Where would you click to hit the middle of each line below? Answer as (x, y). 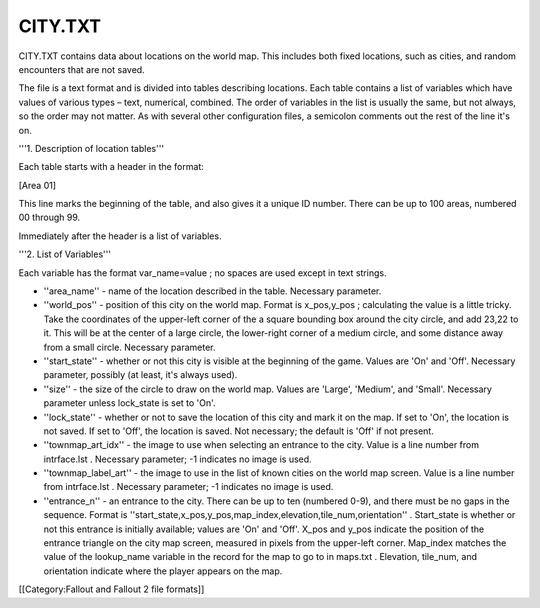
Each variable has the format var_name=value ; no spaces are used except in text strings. (202, 272)
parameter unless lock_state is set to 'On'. (129, 403)
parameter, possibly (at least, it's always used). (140, 375)
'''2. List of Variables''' (65, 254)
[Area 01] (37, 185)
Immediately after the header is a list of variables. (120, 236)
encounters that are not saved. (81, 69)
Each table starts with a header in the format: (111, 167)
